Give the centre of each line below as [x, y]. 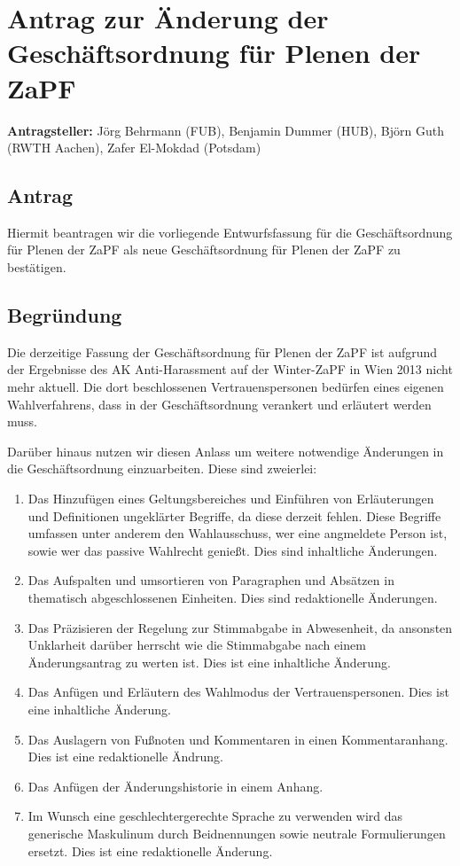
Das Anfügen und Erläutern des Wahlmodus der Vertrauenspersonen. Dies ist [238, 692]
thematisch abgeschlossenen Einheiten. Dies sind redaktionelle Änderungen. [233, 597]
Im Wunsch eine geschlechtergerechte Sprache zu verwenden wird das [215, 816]
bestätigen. [37, 267]
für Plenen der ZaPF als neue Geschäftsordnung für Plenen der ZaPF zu [204, 250]
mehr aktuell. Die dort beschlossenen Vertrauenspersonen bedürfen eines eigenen [226, 387]
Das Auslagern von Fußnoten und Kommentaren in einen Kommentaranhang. [238, 739]
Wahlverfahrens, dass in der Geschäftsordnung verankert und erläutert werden [219, 404]
